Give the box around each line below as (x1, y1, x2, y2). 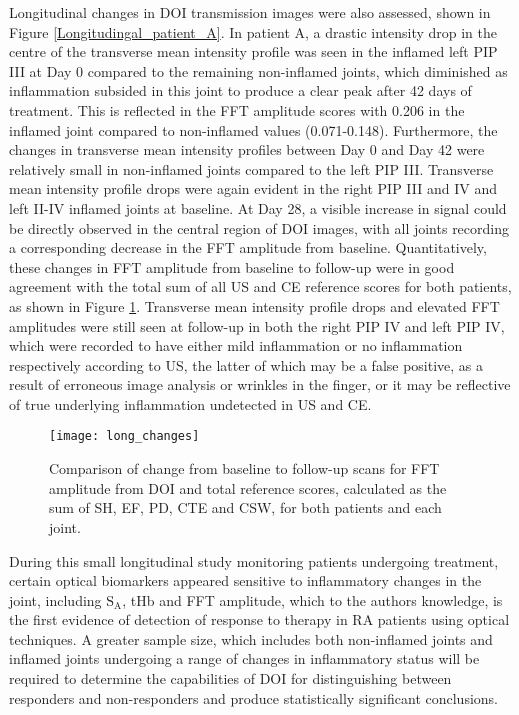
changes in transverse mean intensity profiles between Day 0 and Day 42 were (9, 139, 485, 160)
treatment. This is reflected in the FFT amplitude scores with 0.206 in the (9, 99, 465, 120)
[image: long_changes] (49, 429, 200, 444)
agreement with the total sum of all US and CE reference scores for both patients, (9, 276, 512, 297)
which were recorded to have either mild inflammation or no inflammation (9, 335, 463, 356)
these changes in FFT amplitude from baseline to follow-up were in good (9, 256, 455, 277)
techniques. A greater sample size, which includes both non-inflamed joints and (9, 628, 493, 649)
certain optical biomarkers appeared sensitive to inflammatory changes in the (9, 570, 482, 591)
